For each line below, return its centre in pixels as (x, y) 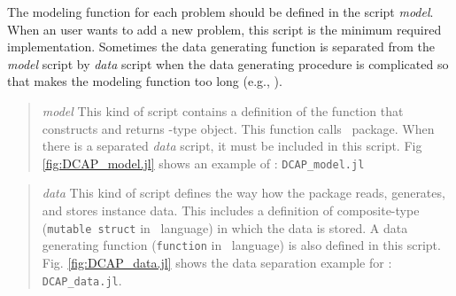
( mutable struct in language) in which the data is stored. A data (225, 227)
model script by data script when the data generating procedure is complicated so (228, 63)
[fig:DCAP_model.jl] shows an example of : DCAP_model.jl (203, 163)
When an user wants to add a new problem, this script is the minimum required (224, 29)
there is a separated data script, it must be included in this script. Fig (232, 146)
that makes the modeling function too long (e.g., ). (145, 81)
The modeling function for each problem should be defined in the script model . (220, 12)
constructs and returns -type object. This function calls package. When (238, 128)
